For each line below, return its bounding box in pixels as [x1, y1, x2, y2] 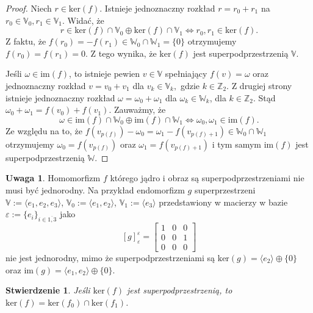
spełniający [165, 67, 207, 80]
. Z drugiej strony [226, 79, 292, 92]
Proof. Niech [5, 2, 52, 14]
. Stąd [253, 91, 276, 104]
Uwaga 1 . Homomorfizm [5, 171, 101, 184]
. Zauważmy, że [109, 103, 166, 116]
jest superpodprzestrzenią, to [127, 284, 232, 297]
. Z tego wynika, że [85, 46, 157, 59]
